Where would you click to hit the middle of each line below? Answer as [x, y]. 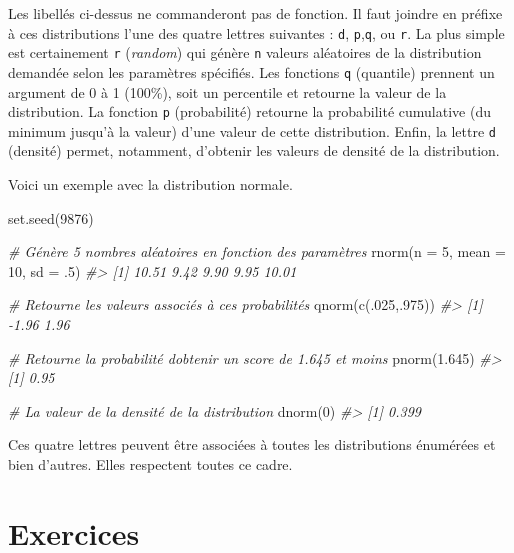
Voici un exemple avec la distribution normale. [150, 184]
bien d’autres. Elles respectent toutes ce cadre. [150, 464]
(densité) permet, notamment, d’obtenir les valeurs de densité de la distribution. [254, 150]
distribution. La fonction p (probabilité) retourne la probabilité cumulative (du [249, 111]
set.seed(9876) [51, 217]
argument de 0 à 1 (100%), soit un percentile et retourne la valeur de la [227, 91]
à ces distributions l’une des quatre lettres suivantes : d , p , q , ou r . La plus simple [256, 32]
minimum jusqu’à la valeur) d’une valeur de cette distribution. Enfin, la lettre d [252, 130]
